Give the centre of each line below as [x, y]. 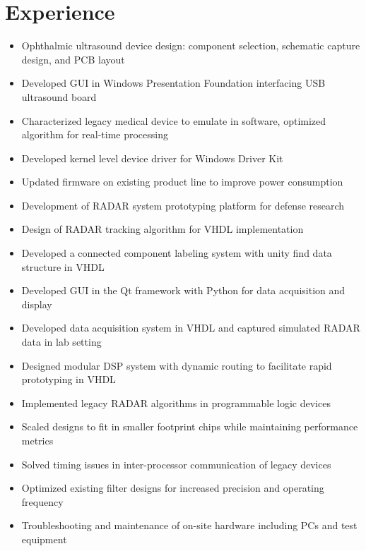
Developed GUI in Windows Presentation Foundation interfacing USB [173, 83]
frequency [42, 501]
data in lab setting [61, 342]
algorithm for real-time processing [95, 134]
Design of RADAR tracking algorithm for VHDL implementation [163, 229]
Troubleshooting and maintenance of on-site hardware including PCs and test [189, 525]
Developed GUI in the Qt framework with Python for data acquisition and [183, 290]
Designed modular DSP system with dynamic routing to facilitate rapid [177, 365]
